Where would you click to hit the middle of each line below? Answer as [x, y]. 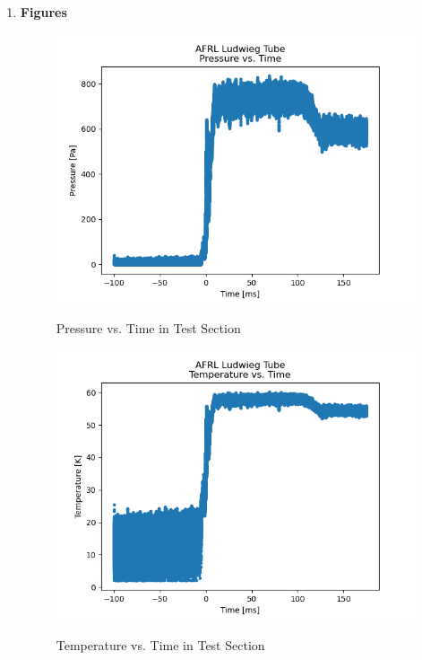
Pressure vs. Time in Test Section [148, 328]
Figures [43, 12]
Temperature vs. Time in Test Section [160, 644]
